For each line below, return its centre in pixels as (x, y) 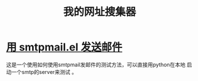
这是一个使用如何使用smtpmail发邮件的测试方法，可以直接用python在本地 (96, 65)
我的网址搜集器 (100, 12)
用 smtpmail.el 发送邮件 (64, 47)
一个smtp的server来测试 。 (44, 72)
